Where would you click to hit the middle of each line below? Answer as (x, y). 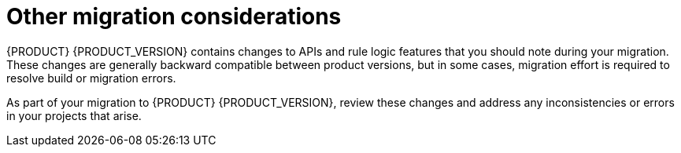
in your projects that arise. (74, 115)
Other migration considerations (174, 16)
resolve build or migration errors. (91, 78)
